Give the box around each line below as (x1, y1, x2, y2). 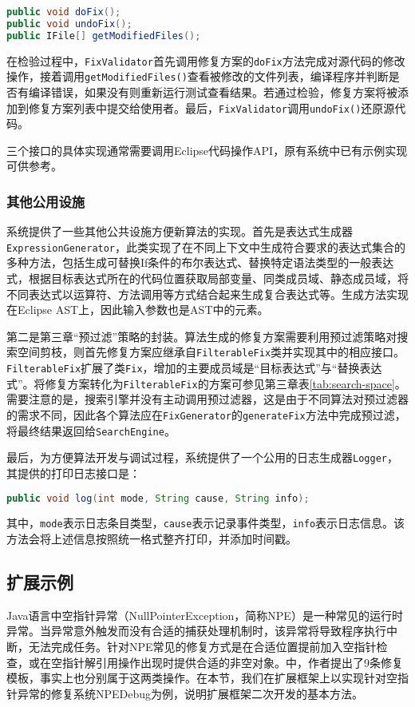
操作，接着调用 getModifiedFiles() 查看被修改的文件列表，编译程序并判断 (6, 68, 389, 85)
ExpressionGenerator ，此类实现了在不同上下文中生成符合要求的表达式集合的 (6, 238, 406, 255)
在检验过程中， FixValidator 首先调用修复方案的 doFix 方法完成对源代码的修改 (6, 52, 405, 69)
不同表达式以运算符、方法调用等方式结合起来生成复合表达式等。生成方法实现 (6, 285, 409, 302)
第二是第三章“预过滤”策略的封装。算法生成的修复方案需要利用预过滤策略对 (6, 328, 397, 344)
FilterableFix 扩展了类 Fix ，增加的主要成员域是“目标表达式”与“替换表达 (6, 359, 382, 376)
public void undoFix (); (6, 18, 132, 30)
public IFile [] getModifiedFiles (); (6, 30, 201, 42)
